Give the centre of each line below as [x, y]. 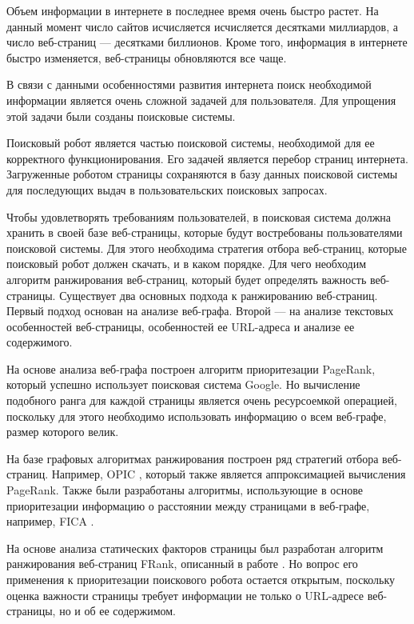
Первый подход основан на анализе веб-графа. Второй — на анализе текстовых [200, 311]
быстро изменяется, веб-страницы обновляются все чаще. [147, 57]
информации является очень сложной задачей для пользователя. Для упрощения [201, 100]
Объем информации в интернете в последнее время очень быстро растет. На [193, 10]
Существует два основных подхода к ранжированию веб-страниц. [219, 295]
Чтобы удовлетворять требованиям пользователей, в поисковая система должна [199, 216]
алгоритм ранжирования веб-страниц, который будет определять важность [187, 279]
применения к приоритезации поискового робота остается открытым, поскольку [201, 579]
